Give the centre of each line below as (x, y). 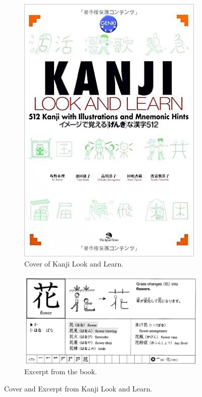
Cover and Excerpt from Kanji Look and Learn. (78, 389)
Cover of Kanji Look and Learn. (74, 263)
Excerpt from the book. (61, 371)
